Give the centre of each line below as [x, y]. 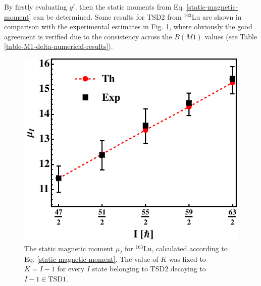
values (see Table [231, 36]
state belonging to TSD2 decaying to [149, 269]
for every [71, 269]
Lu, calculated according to [186, 248]
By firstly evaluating [36, 7]
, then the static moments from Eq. [129, 7]
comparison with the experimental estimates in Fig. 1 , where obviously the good [128, 26]
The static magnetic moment [69, 248]
